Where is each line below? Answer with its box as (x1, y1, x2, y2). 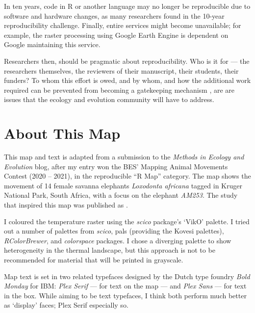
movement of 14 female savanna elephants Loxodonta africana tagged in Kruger (4, 180, 242, 190)
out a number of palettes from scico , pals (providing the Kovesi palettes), (4, 226, 224, 236)
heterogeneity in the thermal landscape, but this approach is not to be (4, 245, 215, 255)
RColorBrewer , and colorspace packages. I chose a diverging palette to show (4, 235, 231, 245)
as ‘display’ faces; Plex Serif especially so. (4, 300, 128, 310)
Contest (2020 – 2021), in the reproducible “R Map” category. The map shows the (4, 171, 251, 181)
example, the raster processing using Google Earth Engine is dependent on (4, 29, 229, 40)
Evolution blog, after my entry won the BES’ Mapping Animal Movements (4, 161, 228, 171)
